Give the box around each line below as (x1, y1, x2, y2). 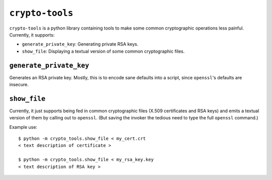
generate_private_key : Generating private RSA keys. (22, 41, 139, 47)
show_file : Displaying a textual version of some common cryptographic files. (22, 48, 185, 54)
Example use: (9, 124, 38, 130)
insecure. (9, 82, 29, 88)
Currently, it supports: (9, 32, 55, 38)
